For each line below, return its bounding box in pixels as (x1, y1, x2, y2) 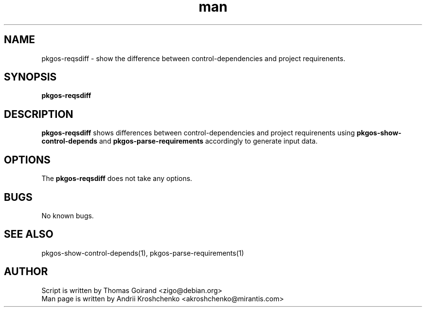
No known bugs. (41, 211, 94, 220)
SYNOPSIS (4, 71, 57, 83)
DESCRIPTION (4, 108, 73, 120)
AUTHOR (4, 265, 48, 278)
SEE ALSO (4, 228, 53, 241)
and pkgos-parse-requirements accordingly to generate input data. (99, 137, 318, 146)
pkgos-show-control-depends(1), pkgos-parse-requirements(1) (41, 248, 244, 257)
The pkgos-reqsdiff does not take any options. (41, 174, 193, 183)
